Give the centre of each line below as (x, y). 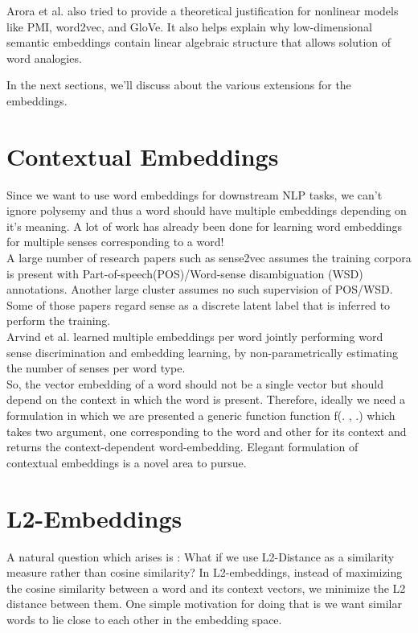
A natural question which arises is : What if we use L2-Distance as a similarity (201, 556)
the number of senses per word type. (96, 368)
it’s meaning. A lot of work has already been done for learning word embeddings (204, 226)
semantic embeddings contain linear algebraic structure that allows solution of (199, 42)
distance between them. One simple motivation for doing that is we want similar (204, 604)
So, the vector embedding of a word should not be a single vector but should (195, 383)
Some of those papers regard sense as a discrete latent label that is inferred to (199, 304)
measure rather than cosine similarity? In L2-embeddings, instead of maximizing (205, 572)
